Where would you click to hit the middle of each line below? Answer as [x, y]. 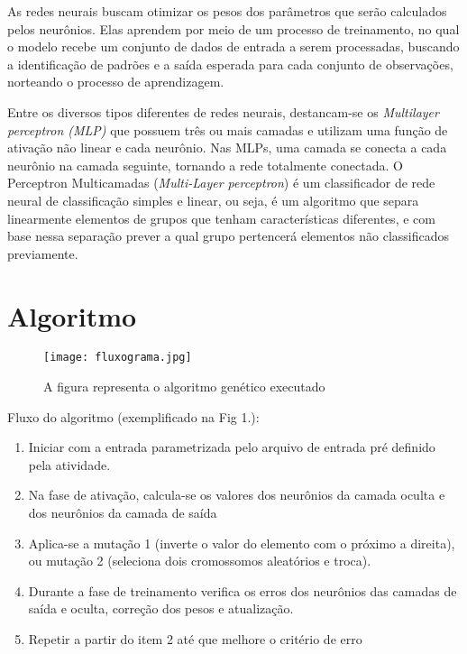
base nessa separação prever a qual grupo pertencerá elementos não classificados [229, 236]
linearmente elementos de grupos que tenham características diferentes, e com [221, 218]
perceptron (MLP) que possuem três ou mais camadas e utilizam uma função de [228, 129]
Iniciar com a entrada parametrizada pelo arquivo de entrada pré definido [232, 447]
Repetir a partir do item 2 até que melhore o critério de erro [195, 639]
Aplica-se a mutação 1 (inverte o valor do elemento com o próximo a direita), [242, 543]
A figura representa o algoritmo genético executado [184, 387]
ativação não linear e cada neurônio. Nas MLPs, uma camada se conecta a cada [227, 147]
